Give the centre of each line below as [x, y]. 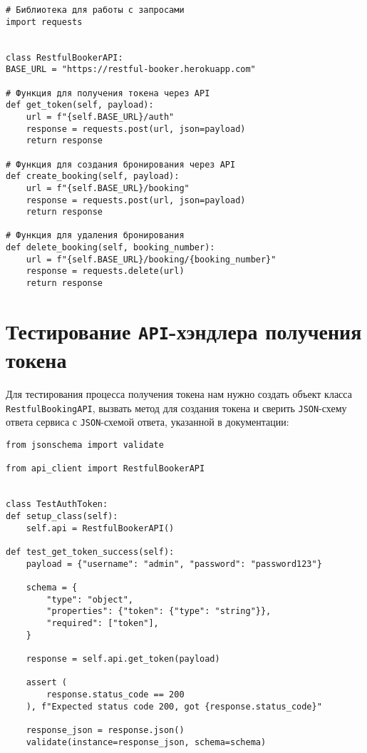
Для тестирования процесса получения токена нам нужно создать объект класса [179, 394]
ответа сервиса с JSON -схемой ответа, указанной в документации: [148, 422]
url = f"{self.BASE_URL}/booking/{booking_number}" [151, 259]
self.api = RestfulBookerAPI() [100, 528]
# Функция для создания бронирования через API [121, 164]
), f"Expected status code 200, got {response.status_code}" [174, 706]
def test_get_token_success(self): [90, 552]
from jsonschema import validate [85, 445]
